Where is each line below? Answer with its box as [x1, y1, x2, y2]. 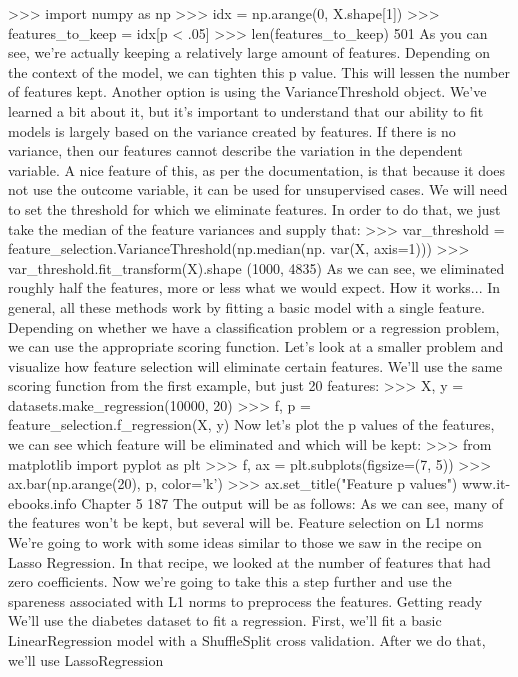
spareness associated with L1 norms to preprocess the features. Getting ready [8, 590, 483, 611]
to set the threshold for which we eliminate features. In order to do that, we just [8, 198, 501, 219]
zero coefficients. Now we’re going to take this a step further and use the [8, 571, 452, 592]
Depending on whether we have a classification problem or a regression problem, [8, 316, 500, 337]
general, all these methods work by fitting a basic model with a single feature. [8, 296, 485, 317]
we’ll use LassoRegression [8, 649, 164, 670]
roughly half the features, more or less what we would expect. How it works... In [8, 277, 501, 298]
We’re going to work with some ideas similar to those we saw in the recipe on [8, 532, 482, 553]
